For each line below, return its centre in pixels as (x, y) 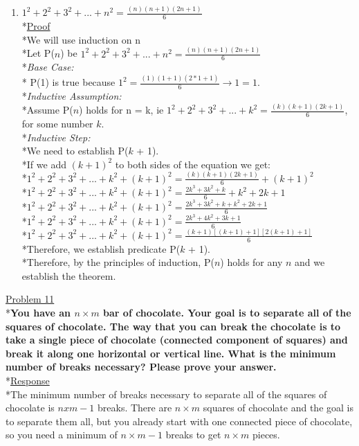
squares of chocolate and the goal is (278, 408)
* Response (28, 381)
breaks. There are (135, 408)
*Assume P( (47, 110)
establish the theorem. (69, 275)
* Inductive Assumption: (72, 96)
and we (310, 262)
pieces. (266, 435)
